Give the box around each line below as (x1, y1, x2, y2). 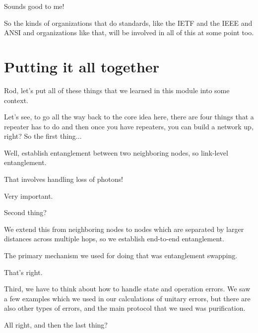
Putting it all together (4, 56, 159, 76)
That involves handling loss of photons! (4, 174, 123, 184)
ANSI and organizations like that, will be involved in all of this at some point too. (4, 27, 254, 38)
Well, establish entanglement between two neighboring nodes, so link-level (4, 147, 228, 158)
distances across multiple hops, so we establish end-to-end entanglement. (4, 233, 224, 244)
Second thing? (4, 207, 47, 218)
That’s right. (4, 267, 43, 277)
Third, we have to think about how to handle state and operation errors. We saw (4, 283, 251, 294)
